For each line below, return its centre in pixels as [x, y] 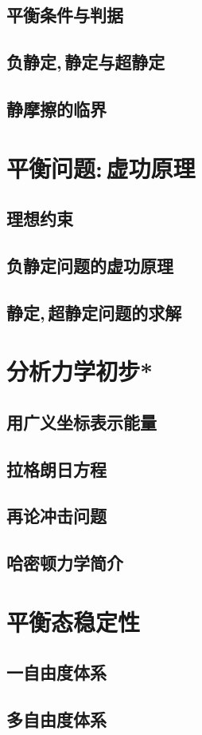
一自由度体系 [56, 672]
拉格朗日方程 [56, 469]
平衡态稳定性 [74, 621]
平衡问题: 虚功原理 [101, 167]
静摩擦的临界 [56, 108]
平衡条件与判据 [65, 15]
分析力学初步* [80, 371]
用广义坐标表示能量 [82, 421]
